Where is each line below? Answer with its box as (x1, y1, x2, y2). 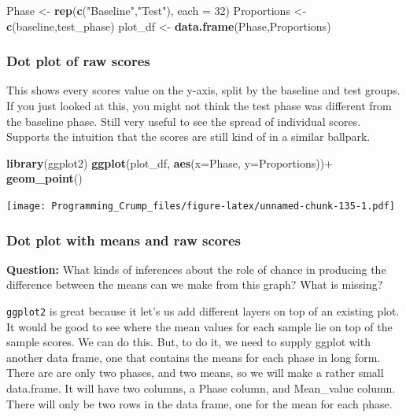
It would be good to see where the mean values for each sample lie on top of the (6, 318, 393, 334)
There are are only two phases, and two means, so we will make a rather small (6, 364, 384, 381)
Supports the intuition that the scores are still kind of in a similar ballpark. (6, 128, 371, 145)
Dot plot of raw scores (6, 51, 150, 71)
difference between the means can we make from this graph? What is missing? (6, 276, 383, 293)
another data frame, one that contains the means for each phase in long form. (6, 349, 381, 365)
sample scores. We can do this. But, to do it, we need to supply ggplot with (6, 334, 371, 350)
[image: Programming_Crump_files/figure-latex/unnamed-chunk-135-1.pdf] (6, 200, 395, 212)
